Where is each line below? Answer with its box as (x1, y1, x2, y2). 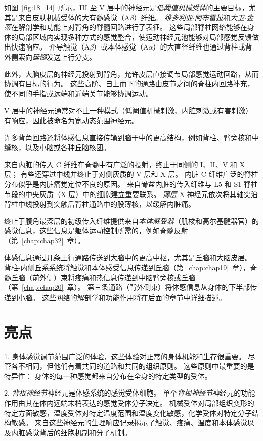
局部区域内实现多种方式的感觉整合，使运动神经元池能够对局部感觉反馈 (18, 31, 252, 42)
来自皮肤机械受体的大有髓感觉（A (18, 12, 130, 22)
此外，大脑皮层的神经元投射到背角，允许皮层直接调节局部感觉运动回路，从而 (4, 68, 259, 79)
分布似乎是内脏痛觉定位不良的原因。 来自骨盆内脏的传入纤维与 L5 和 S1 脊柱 (4, 178, 258, 189)
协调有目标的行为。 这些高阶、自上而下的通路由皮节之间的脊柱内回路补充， (4, 78, 254, 89)
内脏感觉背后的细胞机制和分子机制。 (11, 427, 131, 437)
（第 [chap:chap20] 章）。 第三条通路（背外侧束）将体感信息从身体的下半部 (4, 282, 250, 292)
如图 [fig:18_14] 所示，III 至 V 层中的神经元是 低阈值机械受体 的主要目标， (4, 2, 249, 12)
